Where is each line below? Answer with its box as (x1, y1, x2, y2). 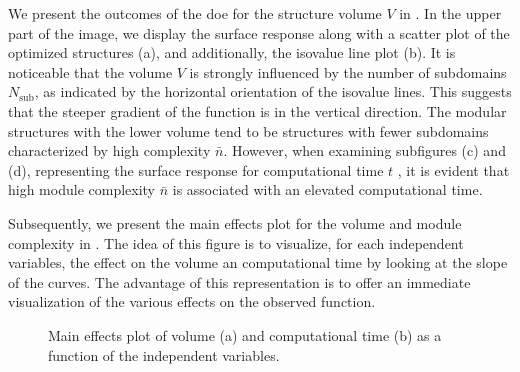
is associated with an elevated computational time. (172, 179, 483, 200)
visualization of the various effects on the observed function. (8, 291, 376, 312)
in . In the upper (399, 3, 502, 23)
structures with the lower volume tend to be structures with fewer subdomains (8, 120, 489, 141)
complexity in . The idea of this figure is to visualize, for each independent (8, 232, 464, 253)
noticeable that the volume (8, 61, 173, 82)
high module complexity (8, 179, 156, 200)
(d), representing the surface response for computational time (8, 159, 384, 180)
